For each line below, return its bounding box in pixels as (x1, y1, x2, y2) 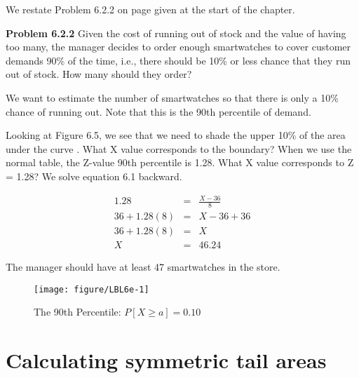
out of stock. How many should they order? (6, 67, 192, 81)
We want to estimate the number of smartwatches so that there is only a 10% (6, 90, 339, 104)
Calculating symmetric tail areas (6, 346, 327, 374)
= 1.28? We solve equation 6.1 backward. (6, 168, 182, 183)
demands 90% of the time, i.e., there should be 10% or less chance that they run (6, 53, 351, 67)
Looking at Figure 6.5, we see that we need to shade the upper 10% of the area (6, 128, 346, 142)
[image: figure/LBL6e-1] (34, 284, 149, 295)
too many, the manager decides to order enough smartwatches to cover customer (6, 39, 351, 54)
